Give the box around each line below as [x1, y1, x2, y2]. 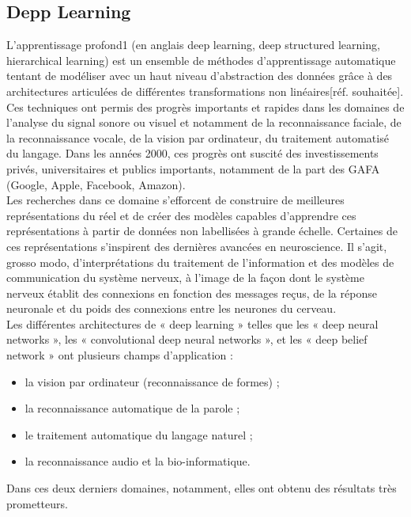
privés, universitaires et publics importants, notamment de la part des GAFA [6, 160, 380, 177]
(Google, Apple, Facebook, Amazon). [6, 176, 186, 192]
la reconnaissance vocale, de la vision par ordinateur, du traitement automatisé [6, 129, 389, 146]
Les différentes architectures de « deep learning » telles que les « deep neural [6, 315, 379, 332]
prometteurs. [6, 495, 68, 511]
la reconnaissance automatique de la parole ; [25, 400, 240, 416]
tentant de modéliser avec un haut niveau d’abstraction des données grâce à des [6, 67, 393, 84]
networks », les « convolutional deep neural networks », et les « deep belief [6, 331, 368, 348]
